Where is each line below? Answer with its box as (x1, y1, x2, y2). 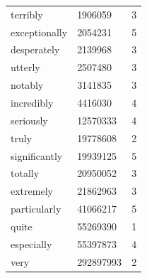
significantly (11, 148, 63, 163)
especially (11, 236, 52, 251)
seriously (11, 112, 48, 127)
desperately (11, 42, 60, 57)
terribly (11, 6, 43, 21)
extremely (11, 183, 53, 198)
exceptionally (11, 24, 68, 39)
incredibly (11, 95, 54, 109)
